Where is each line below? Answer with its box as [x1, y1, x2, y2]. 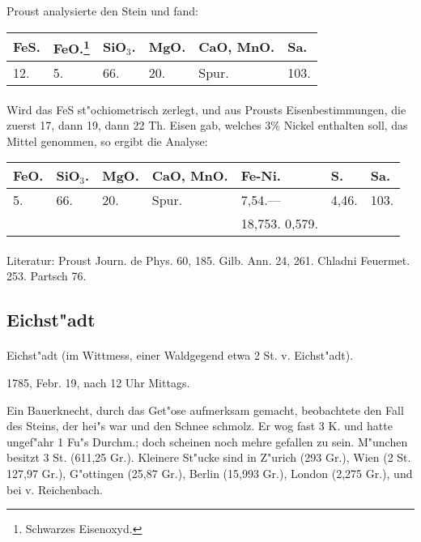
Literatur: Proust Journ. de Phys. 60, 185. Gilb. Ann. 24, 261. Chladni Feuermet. [6, 251, 410, 268]
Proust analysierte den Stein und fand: [6, 2, 198, 19]
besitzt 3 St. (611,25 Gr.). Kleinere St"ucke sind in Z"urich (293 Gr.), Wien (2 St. [6, 449, 411, 466]
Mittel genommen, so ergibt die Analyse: [6, 132, 208, 149]
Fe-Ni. [240, 166, 281, 186]
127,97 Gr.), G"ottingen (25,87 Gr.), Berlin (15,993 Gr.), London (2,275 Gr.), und [6, 465, 413, 482]
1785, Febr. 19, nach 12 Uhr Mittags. [6, 374, 190, 391]
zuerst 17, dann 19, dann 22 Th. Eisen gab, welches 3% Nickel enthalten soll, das [6, 117, 408, 134]
